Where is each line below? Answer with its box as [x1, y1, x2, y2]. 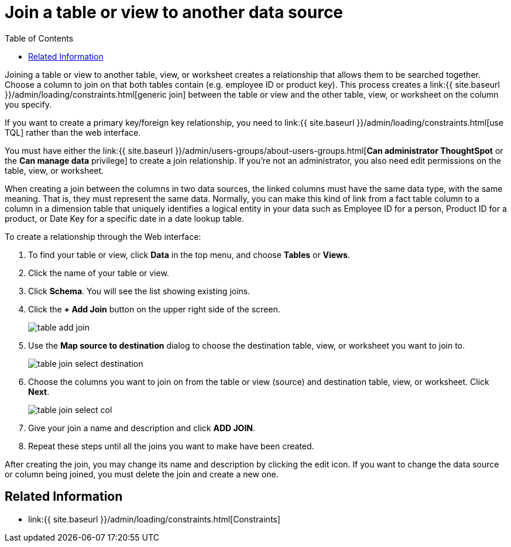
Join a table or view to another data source [5, 2, 344, 22]
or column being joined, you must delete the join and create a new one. [5, 469, 279, 479]
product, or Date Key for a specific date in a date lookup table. [5, 213, 244, 223]
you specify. [5, 99, 52, 109]
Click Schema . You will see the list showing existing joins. [28, 285, 251, 296]
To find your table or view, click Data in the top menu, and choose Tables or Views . [28, 249, 350, 260]
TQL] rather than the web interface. [5, 127, 141, 137]
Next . [28, 386, 50, 397]
